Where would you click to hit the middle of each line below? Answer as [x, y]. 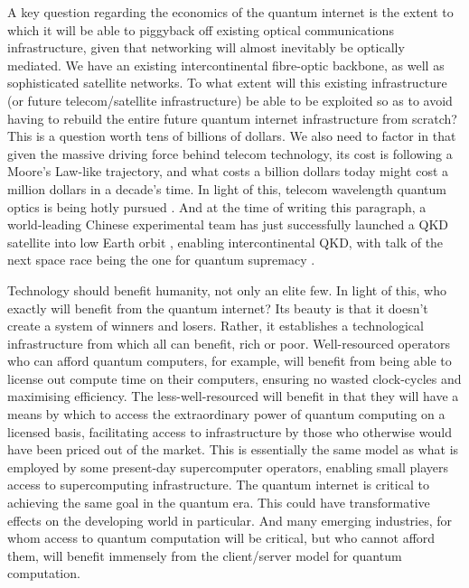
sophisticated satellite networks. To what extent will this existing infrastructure [227, 83]
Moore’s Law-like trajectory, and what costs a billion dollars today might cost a [228, 171]
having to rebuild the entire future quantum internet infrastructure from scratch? [232, 118]
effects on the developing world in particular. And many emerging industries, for [230, 520]
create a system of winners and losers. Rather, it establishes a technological [216, 326]
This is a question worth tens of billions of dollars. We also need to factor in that [232, 136]
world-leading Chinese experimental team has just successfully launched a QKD [228, 224]
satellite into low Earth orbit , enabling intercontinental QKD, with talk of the [225, 242]
